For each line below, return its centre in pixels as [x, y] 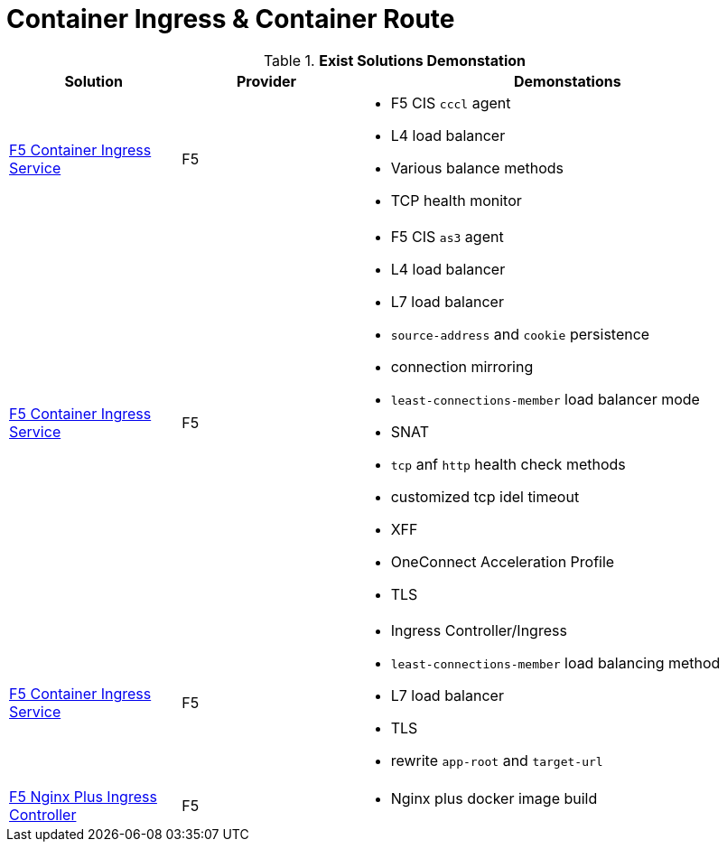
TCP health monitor [456, 200]
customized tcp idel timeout [485, 496]
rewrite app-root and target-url [497, 760]
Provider [266, 81]
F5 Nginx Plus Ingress [83, 796]
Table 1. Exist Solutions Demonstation [395, 60]
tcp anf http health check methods [508, 464]
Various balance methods [477, 168]
